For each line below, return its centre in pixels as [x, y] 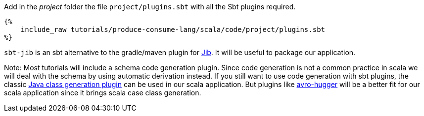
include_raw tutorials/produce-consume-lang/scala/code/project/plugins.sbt [173, 29]
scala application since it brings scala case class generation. [103, 93]
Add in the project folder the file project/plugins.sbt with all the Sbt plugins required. [150, 7]
